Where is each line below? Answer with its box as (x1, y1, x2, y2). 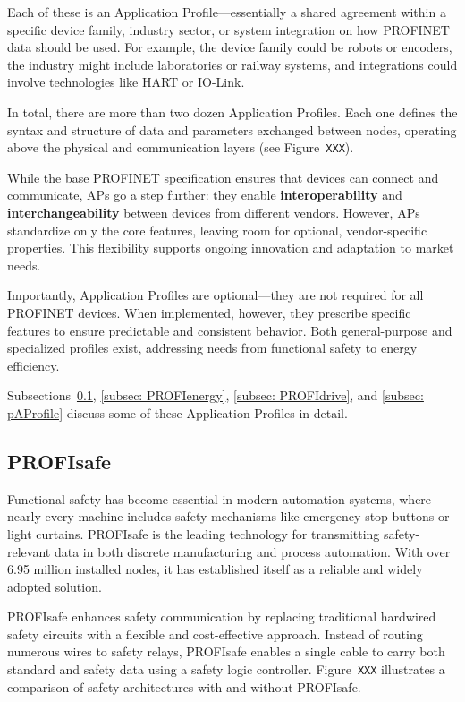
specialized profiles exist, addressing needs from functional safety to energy (7, 338, 418, 357)
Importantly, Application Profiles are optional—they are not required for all (7, 286, 424, 304)
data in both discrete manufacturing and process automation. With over (54, 542, 451, 561)
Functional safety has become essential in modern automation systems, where (7, 489, 432, 508)
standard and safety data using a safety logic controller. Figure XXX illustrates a (7, 660, 445, 679)
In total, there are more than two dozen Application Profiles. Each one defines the (7, 102, 458, 121)
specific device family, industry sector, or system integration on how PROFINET (7, 20, 450, 39)
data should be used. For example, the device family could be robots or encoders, (7, 38, 452, 56)
